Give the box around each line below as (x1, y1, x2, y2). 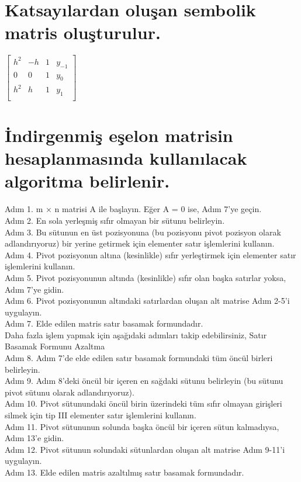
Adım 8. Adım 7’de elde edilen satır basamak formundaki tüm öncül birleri (5, 352, 273, 364)
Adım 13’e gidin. (5, 432, 64, 444)
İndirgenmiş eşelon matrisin (5, 123, 233, 147)
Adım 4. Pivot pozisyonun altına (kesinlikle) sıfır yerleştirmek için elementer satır (5, 248, 296, 261)
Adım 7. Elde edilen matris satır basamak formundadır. (5, 317, 203, 330)
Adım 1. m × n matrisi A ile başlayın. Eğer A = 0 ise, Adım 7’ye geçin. (5, 203, 262, 215)
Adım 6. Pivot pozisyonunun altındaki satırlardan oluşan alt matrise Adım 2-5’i (5, 294, 290, 307)
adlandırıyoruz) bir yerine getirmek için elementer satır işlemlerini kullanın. (5, 237, 275, 249)
